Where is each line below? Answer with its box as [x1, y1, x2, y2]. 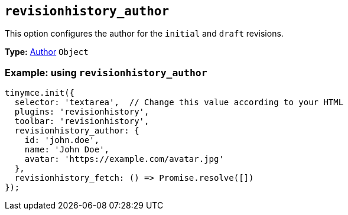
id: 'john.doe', [24, 135, 100, 145]
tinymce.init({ [5, 88, 75, 98]
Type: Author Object [5, 47, 89, 57]
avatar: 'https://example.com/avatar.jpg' [24, 154, 224, 164]
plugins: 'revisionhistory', [14, 107, 149, 117]
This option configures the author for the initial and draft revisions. [5, 28, 284, 39]
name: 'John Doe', [24, 145, 110, 155]
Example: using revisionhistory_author [5, 66, 207, 79]
